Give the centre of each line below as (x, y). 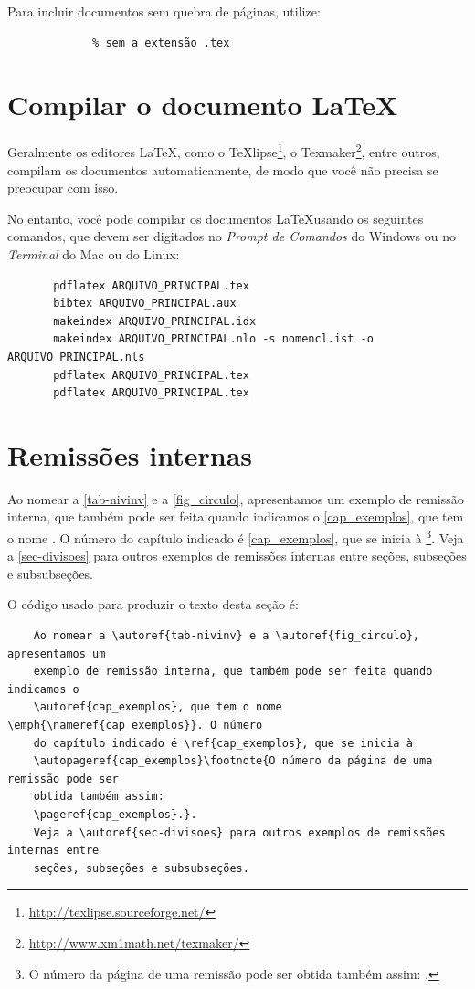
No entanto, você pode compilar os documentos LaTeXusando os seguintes (216, 218)
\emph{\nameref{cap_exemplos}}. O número (135, 725)
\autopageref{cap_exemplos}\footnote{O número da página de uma (233, 761)
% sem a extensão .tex (161, 42)
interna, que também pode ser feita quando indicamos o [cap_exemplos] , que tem (236, 516)
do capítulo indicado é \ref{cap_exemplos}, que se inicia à (223, 743)
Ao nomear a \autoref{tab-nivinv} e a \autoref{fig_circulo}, (227, 636)
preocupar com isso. (63, 188)
